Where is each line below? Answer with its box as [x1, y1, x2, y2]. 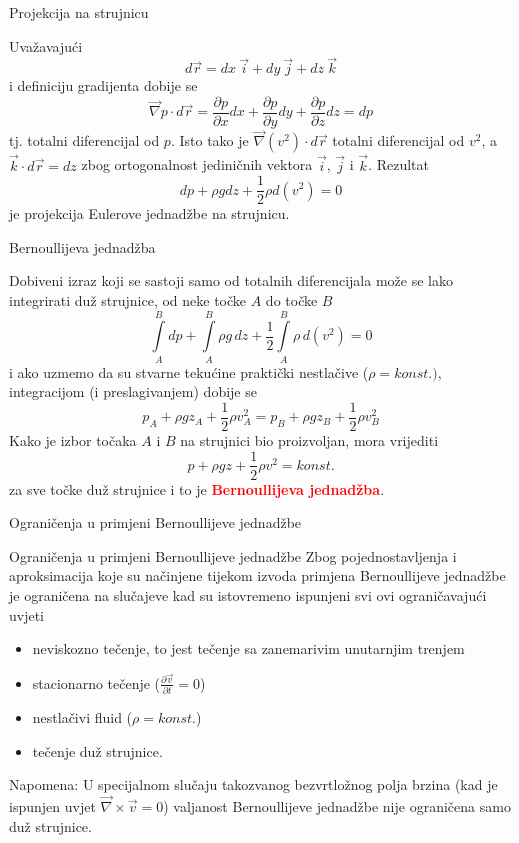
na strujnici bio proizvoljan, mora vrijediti [180, 429, 439, 450]
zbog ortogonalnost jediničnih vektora [81, 154, 313, 175]
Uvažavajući [9, 35, 83, 56]
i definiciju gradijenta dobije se [9, 75, 198, 96]
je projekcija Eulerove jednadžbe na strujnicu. [9, 203, 290, 224]
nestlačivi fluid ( [32, 707, 133, 728]
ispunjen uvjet [9, 796, 96, 817]
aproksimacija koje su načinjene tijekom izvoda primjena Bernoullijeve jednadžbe [9, 565, 506, 586]
